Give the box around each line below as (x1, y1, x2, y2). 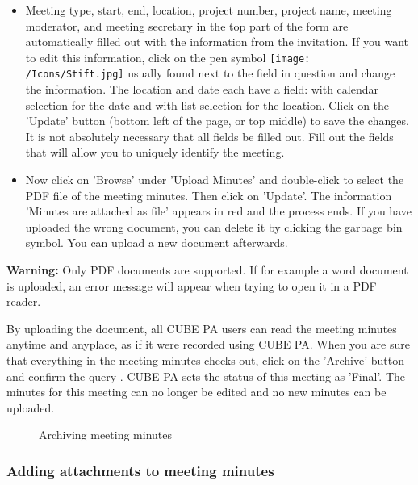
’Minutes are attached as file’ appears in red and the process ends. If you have (25, 203, 412, 220)
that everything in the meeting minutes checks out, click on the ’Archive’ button (6, 352, 404, 368)
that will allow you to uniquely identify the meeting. (25, 144, 285, 161)
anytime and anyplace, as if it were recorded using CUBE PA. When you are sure (6, 336, 410, 353)
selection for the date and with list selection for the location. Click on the (25, 96, 390, 113)
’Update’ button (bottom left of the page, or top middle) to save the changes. (25, 112, 409, 129)
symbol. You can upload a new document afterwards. (25, 234, 288, 251)
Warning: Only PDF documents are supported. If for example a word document (6, 261, 408, 278)
